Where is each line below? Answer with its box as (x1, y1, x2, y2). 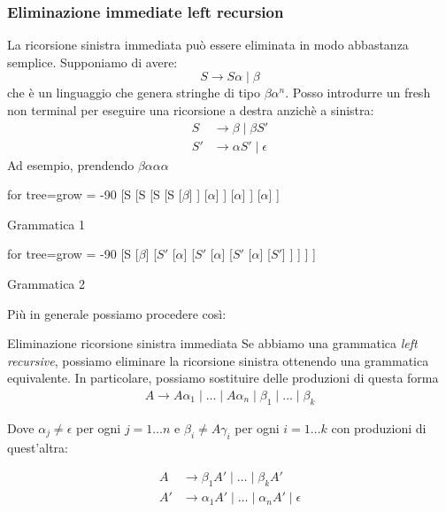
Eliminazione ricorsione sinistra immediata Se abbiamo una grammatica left (7, 334, 418, 353)
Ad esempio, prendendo (7, 155, 135, 174)
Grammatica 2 (7, 275, 86, 293)
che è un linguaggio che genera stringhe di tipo (7, 83, 260, 102)
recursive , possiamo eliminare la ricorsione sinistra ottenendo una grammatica (7, 351, 429, 369)
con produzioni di (331, 418, 427, 437)
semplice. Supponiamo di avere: (7, 52, 178, 71)
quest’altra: (7, 438, 68, 456)
